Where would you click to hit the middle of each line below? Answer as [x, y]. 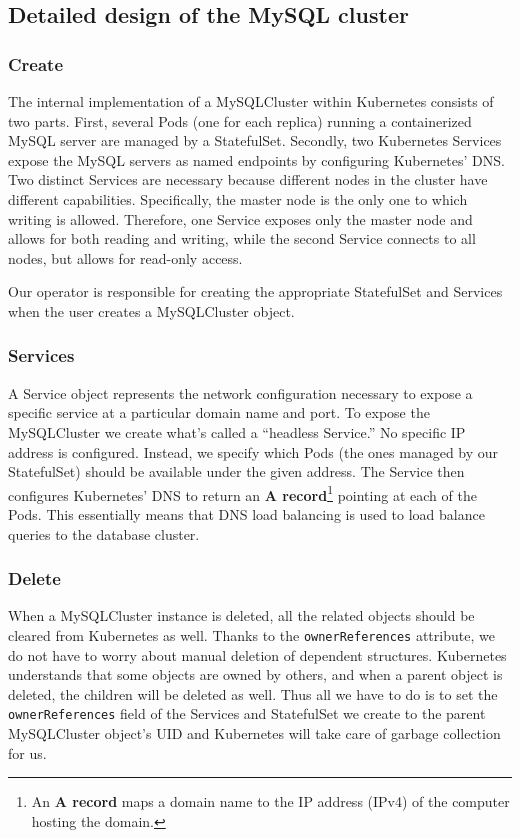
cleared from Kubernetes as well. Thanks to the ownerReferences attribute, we [251, 634]
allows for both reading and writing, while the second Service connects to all [242, 238]
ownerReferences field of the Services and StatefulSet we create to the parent [247, 713]
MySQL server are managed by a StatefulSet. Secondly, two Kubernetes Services [255, 140]
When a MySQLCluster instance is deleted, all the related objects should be [241, 615]
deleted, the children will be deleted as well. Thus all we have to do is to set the [253, 693]
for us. [27, 752]
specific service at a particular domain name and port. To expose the [219, 412]
